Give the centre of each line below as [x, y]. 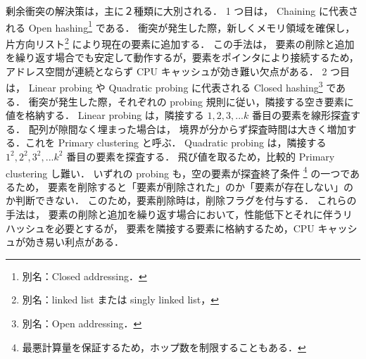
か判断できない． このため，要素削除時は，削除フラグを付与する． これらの [181, 200]
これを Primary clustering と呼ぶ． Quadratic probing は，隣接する [176, 143]
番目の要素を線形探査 [301, 115]
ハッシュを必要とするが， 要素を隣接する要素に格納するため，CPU [160, 228]
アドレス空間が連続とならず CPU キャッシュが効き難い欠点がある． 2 [166, 71]
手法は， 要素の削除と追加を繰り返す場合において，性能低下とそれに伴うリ [179, 214]
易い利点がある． [84, 242]
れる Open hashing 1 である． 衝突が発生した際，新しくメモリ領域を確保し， [181, 26]
